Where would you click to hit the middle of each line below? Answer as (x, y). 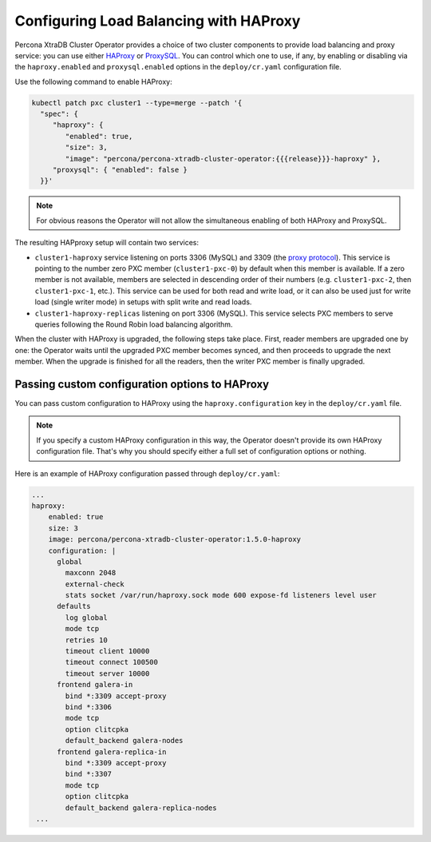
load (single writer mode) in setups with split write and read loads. (143, 302)
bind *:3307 (88, 774)
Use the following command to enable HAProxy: (93, 81)
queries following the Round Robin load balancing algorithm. (134, 324)
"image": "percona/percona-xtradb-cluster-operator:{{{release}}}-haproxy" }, (223, 159)
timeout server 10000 (107, 673)
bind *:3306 (88, 707)
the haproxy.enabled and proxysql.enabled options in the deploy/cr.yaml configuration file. (178, 67)
